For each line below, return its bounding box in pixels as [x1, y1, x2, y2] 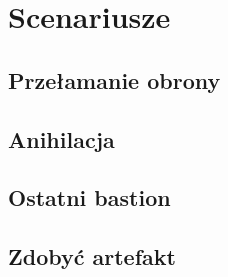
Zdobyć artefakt [8, 241, 176, 272]
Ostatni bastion [8, 182, 171, 213]
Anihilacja [8, 123, 115, 154]
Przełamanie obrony [8, 64, 221, 95]
